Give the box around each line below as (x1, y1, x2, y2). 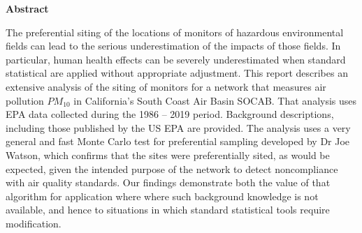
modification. (6, 216, 61, 230)
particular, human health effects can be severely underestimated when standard (6, 52, 346, 66)
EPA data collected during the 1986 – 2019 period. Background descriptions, (6, 107, 334, 121)
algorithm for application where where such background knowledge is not (6, 188, 319, 203)
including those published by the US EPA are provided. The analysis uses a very (6, 120, 351, 135)
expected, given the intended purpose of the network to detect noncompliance (6, 161, 338, 176)
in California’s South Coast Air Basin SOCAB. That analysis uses (73, 93, 357, 107)
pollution (6, 93, 44, 107)
